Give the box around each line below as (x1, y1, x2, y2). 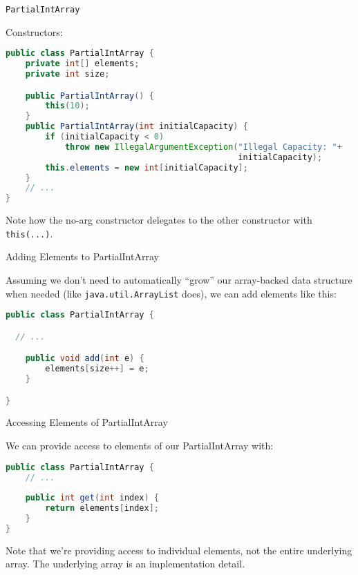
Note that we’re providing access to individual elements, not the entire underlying (6, 543, 352, 557)
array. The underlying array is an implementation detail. (6, 556, 245, 571)
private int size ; (25, 69, 110, 79)
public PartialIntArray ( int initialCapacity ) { (25, 121, 248, 132)
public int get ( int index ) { (25, 493, 160, 503)
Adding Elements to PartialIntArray (6, 249, 159, 264)
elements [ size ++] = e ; (45, 364, 149, 374)
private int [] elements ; (25, 59, 140, 69)
